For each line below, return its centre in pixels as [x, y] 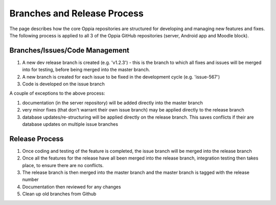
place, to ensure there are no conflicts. [63, 165]
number [30, 179]
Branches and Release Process [77, 13]
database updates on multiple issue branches [70, 124]
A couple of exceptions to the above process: [57, 93]
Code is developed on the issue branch [63, 84]
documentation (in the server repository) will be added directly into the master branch [112, 103]
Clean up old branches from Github [59, 194]
